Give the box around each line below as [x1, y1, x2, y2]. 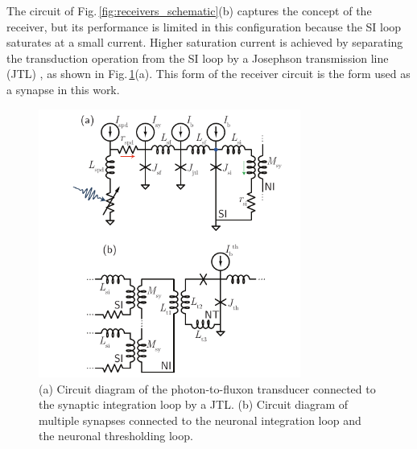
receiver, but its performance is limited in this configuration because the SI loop [6, 18, 402, 35]
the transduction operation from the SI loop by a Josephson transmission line [6, 49, 389, 66]
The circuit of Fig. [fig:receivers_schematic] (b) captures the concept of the [6, 2, 372, 19]
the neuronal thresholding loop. [39, 427, 193, 444]
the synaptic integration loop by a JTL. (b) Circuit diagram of [39, 396, 349, 413]
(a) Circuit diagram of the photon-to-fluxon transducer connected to [39, 380, 376, 397]
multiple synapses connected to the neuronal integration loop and [39, 411, 361, 428]
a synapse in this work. [6, 80, 120, 97]
